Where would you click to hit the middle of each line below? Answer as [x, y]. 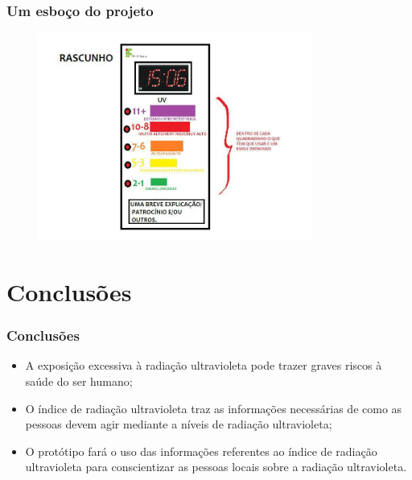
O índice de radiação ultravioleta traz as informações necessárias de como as [214, 408]
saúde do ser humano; [79, 381]
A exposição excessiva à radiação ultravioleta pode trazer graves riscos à [204, 365]
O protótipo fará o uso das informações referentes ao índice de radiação [201, 451]
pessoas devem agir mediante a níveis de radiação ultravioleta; [179, 424]
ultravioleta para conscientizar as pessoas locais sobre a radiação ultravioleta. [216, 467]
